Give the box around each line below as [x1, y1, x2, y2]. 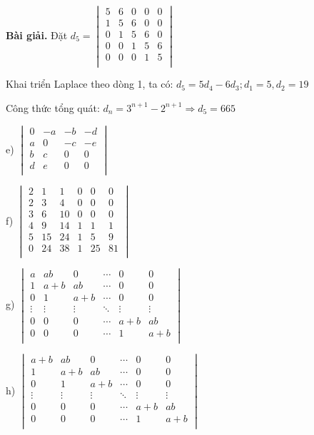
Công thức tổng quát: [6, 100, 100, 115]
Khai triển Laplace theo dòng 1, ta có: [6, 76, 173, 91]
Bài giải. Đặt [6, 27, 68, 42]
